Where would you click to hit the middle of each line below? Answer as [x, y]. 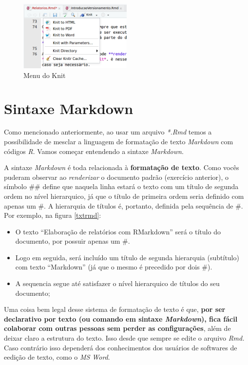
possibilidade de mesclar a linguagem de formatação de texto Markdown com [119, 141]
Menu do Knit [45, 75]
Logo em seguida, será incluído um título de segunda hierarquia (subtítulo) [127, 257]
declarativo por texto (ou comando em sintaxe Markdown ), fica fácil [121, 318]
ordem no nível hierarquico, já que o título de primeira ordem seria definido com [124, 196]
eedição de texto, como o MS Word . [57, 357]
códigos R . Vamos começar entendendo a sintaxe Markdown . [94, 151]
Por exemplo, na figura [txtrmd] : [53, 215]
